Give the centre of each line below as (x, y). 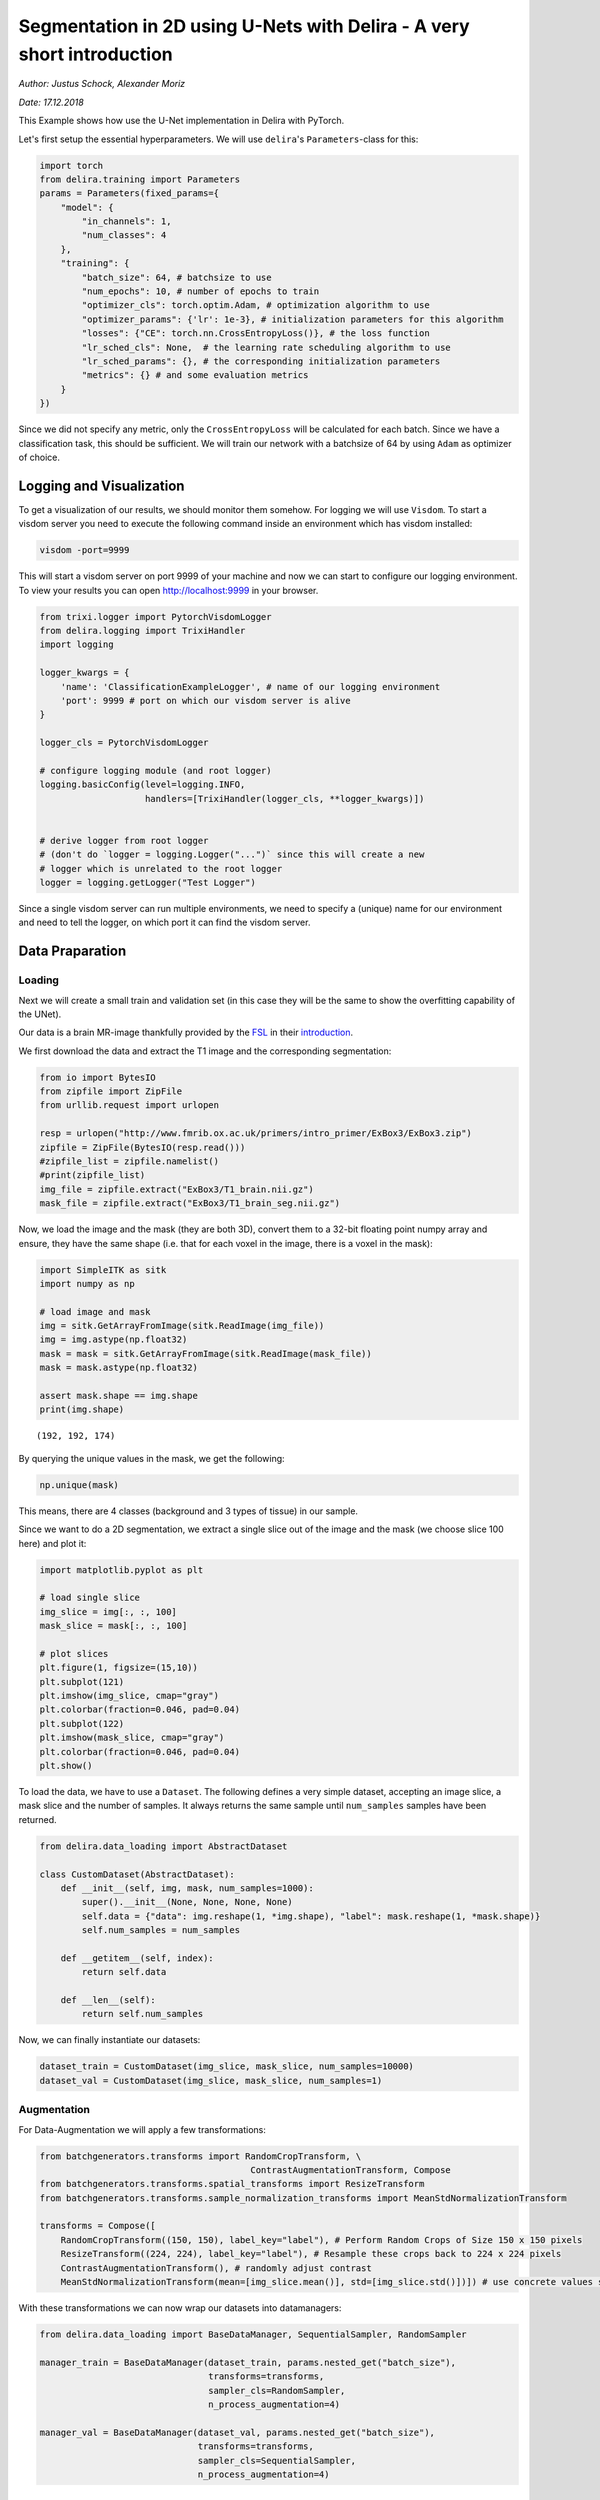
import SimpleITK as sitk (103, 1269)
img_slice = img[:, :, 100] (108, 1611)
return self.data (124, 1972)
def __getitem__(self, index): (137, 1958)
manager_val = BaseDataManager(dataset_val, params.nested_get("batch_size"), (237, 2432)
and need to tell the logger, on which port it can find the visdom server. (164, 922)
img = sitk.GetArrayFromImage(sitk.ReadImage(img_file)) (182, 1326)
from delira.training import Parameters (139, 179)
